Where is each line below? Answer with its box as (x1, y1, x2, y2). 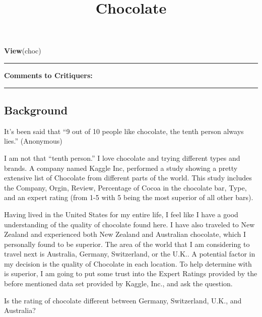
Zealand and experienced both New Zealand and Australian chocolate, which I (4, 229, 246, 239)
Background (4, 102, 68, 117)
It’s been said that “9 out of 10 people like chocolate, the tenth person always (4, 125, 244, 136)
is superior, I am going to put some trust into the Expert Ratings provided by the (4, 268, 257, 279)
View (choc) (4, 45, 41, 56)
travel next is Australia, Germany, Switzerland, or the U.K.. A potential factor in (4, 248, 255, 259)
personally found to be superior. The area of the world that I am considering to (4, 238, 250, 249)
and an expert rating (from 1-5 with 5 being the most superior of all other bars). (4, 192, 253, 203)
